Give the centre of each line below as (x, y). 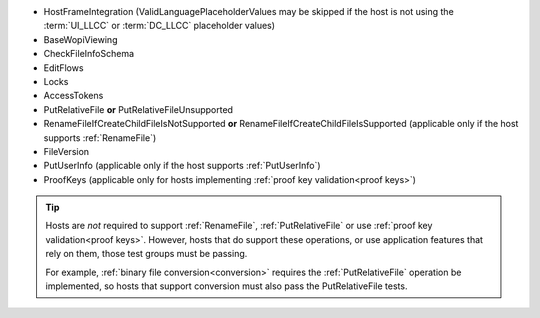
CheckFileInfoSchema (89, 54)
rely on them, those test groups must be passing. (146, 254)
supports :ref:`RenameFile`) (100, 137)
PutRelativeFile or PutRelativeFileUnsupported (138, 109)
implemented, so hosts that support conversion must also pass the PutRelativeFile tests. (226, 286)
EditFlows (63, 67)
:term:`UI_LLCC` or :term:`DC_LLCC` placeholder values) (159, 26)
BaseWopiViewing (80, 39)
